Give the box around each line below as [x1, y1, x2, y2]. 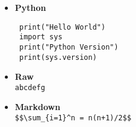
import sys [19, 33, 63, 42]
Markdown [14, 100, 61, 113]
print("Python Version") [19, 42, 119, 51]
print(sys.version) [19, 53, 97, 62]
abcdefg [14, 83, 45, 92]
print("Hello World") [19, 22, 106, 31]
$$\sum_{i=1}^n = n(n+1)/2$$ [14, 114, 132, 123]
